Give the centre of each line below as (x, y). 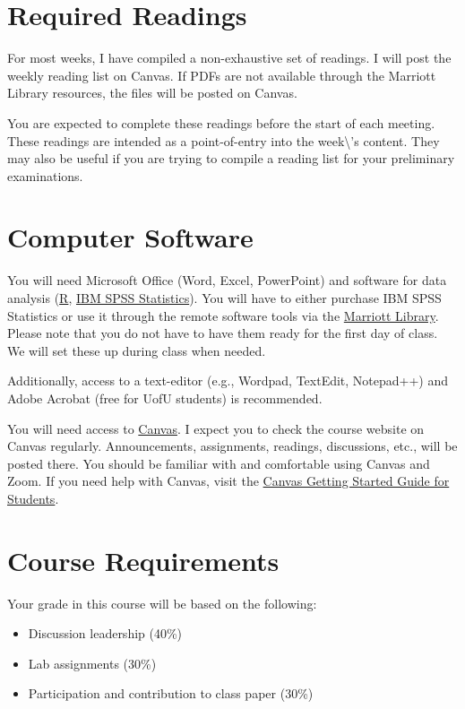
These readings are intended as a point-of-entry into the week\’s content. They (224, 140)
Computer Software (130, 237)
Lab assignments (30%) (92, 663)
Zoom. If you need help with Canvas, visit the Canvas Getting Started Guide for (228, 481)
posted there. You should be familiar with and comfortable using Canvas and (219, 463)
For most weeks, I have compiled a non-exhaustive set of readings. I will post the (229, 58)
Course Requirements (143, 560)
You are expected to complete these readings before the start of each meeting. (221, 122)
